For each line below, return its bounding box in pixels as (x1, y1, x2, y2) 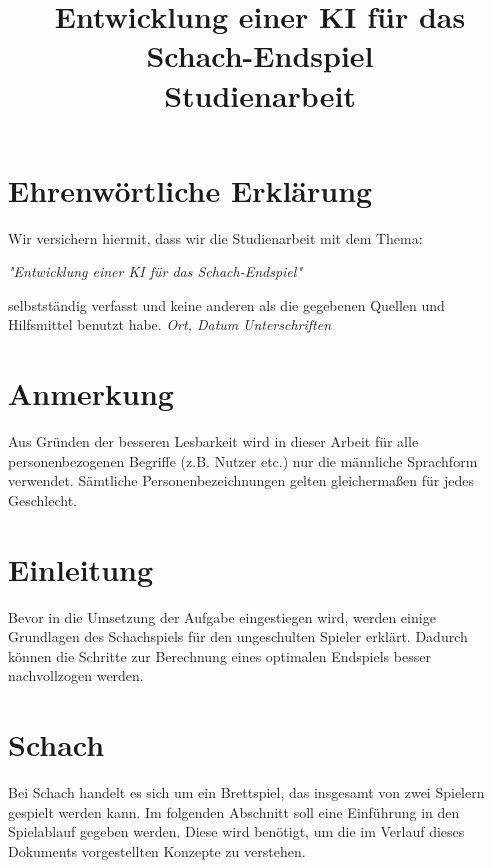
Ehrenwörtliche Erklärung (8, 169, 373, 210)
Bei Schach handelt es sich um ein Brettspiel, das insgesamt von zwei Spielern (8, 782, 485, 803)
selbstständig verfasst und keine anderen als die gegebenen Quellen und (8, 294, 445, 315)
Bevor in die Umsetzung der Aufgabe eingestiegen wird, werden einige (8, 606, 436, 627)
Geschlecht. (8, 489, 77, 510)
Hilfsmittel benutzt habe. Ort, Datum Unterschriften (8, 314, 332, 335)
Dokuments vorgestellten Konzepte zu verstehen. (8, 840, 306, 861)
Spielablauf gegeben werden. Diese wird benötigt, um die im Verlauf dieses (8, 821, 465, 842)
